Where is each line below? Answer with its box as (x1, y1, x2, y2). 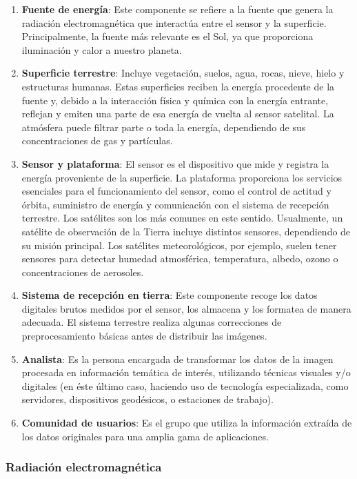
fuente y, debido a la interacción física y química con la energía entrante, (21, 92, 329, 107)
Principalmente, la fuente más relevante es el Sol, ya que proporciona (21, 29, 314, 43)
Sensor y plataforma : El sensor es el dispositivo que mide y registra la (21, 156, 329, 170)
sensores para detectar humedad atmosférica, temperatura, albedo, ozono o (21, 251, 338, 266)
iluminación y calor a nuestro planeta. (21, 42, 182, 57)
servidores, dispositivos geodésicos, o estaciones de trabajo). (21, 392, 274, 407)
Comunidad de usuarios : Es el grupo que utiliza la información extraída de (21, 416, 352, 430)
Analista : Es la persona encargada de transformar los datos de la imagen (21, 351, 334, 366)
